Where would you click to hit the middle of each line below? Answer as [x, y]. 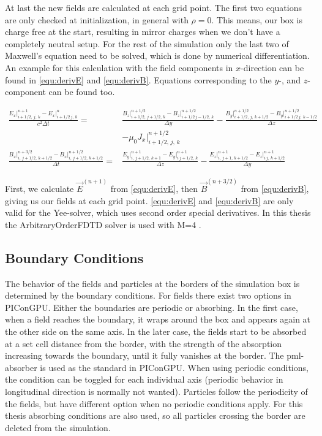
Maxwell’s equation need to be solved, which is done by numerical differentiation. [157, 55]
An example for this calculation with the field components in [119, 67]
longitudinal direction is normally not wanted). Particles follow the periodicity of [156, 392]
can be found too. [82, 92]
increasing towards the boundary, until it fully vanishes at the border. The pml [153, 355]
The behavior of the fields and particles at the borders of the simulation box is [152, 283]
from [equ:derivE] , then [154, 189]
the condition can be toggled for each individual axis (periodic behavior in [144, 379]
